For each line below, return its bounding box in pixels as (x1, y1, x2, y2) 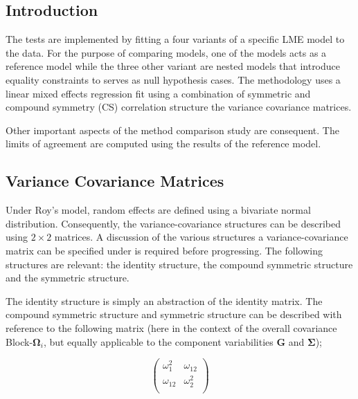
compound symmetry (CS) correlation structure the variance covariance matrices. (6, 100, 352, 114)
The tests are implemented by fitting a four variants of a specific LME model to (6, 32, 345, 46)
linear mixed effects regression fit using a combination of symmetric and (6, 86, 311, 100)
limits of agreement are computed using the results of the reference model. (6, 136, 321, 151)
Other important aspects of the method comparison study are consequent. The (6, 122, 339, 137)
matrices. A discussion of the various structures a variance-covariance (54, 230, 348, 244)
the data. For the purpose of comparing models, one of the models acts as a (6, 45, 327, 59)
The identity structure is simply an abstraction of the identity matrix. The (6, 293, 323, 308)
